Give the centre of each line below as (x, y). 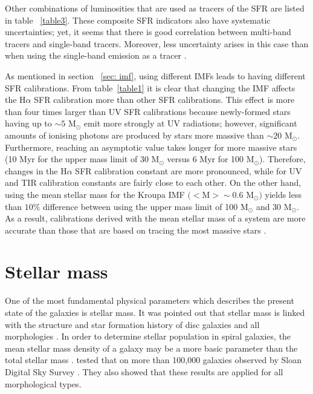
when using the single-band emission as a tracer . (96, 55)
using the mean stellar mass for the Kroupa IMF (95, 194)
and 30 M (274, 206)
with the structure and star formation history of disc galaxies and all (132, 324)
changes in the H (36, 170)
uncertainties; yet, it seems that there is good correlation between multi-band (148, 32)
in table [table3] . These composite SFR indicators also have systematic (138, 20)
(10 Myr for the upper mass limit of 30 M (82, 159)
